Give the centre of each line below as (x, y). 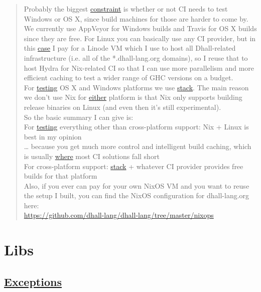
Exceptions (33, 281)
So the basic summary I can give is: (79, 117)
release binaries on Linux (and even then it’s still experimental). (122, 107)
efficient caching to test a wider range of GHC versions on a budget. (128, 78)
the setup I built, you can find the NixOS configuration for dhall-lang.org (137, 195)
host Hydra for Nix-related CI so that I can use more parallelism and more (139, 67)
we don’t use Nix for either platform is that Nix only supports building (133, 97)
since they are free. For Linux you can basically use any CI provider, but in (140, 38)
